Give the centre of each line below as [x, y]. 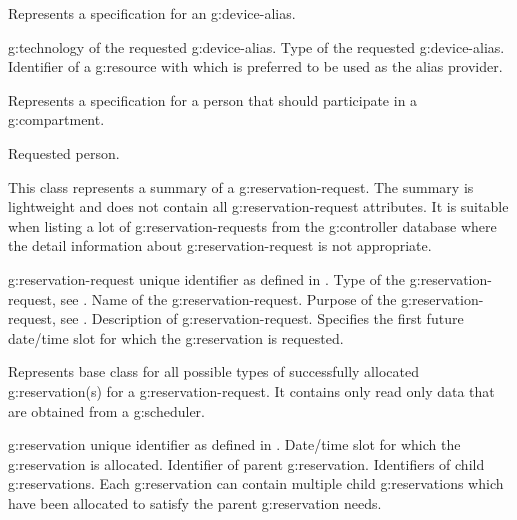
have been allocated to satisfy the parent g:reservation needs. [195, 502]
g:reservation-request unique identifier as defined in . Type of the [207, 278]
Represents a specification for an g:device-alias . [152, 13]
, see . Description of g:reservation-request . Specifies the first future [258, 318]
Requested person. [64, 152]
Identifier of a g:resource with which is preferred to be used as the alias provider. [255, 66]
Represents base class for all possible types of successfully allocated [213, 371]
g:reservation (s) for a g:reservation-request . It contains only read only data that [251, 390]
